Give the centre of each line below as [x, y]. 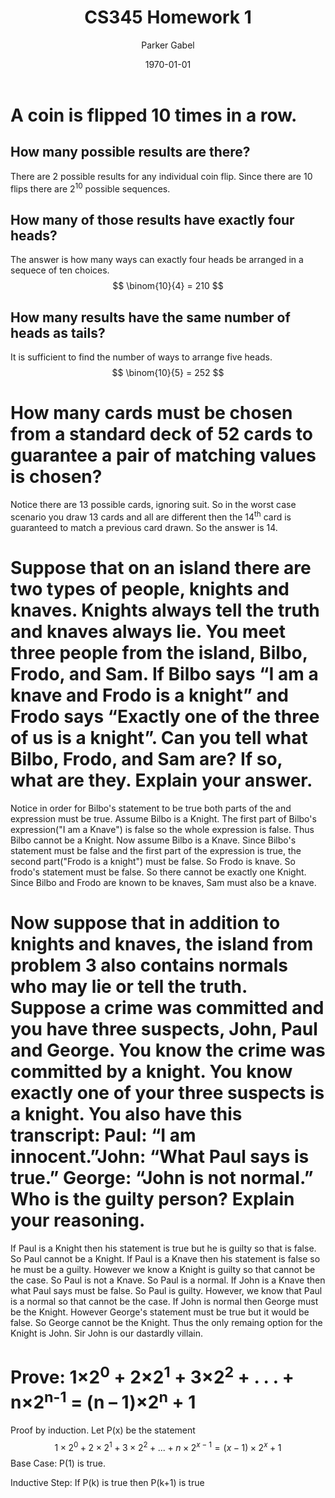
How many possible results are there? [130, 152]
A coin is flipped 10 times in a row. [154, 115]
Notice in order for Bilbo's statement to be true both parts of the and [151, 808]
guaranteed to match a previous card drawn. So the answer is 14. [144, 527]
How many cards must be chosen [151, 413]
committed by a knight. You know [151, 1071]
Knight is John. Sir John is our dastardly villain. [106, 1333]
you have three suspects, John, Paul [164, 1028]
